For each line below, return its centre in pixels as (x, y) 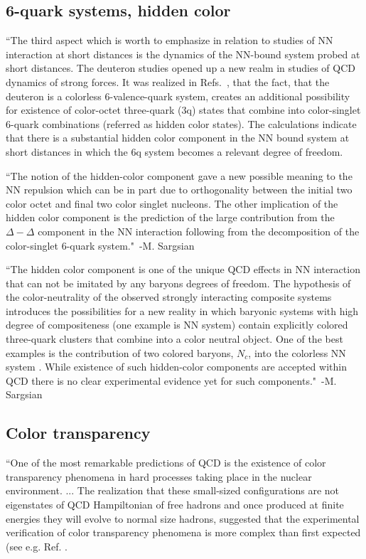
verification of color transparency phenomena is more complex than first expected (183, 532)
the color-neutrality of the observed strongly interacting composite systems (169, 297)
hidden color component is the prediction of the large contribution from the (170, 217)
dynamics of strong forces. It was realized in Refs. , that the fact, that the (168, 81)
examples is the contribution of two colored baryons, (120, 352)
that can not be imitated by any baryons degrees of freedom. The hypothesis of (178, 283)
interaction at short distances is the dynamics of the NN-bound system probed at (183, 54)
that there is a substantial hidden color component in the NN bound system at (178, 138)
